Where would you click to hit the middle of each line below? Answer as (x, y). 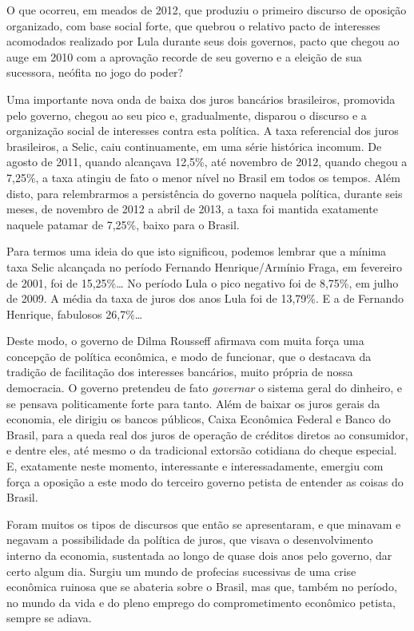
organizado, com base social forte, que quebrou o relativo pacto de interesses (193, 25)
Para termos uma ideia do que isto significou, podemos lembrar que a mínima (197, 251)
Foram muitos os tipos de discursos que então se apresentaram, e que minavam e (204, 524)
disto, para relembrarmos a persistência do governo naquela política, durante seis (205, 193)
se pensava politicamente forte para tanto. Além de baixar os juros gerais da (193, 403)
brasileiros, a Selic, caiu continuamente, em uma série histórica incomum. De (194, 146)
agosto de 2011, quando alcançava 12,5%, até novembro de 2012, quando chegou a (207, 162)
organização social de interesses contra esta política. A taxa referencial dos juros (203, 131)
